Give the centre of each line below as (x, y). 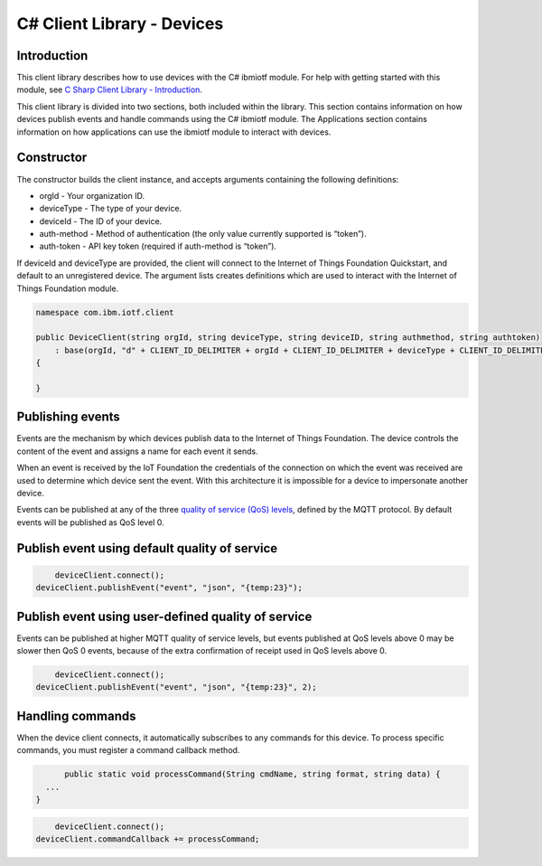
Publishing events (69, 417)
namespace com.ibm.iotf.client (105, 312)
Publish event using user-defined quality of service (164, 616)
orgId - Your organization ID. (92, 195)
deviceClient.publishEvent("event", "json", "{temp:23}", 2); (176, 687)
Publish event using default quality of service (147, 548)
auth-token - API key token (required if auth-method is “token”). (158, 246)
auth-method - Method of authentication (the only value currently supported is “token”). (203, 234)
